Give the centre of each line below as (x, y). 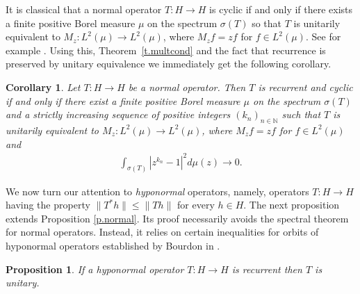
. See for (323, 36)
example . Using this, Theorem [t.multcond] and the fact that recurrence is (166, 50)
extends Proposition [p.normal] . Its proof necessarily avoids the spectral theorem (177, 218)
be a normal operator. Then (187, 87)
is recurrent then (267, 269)
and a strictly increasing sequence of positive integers (118, 114)
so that (267, 23)
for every (196, 205)
